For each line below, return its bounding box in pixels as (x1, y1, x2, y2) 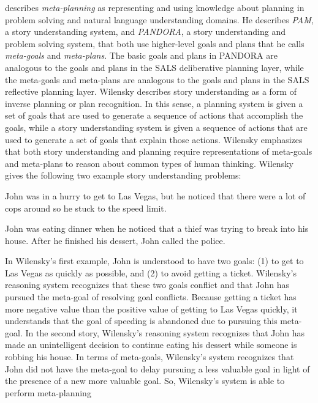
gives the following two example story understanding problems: (5, 169, 241, 182)
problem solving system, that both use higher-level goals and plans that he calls (5, 37, 305, 50)
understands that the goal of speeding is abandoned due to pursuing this (5, 314, 278, 327)
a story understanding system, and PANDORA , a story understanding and (5, 25, 286, 38)
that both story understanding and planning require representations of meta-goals (5, 145, 312, 158)
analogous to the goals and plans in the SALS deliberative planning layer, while (5, 61, 304, 73)
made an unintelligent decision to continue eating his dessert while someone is (5, 338, 297, 351)
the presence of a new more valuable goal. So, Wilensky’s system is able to (5, 374, 285, 387)
